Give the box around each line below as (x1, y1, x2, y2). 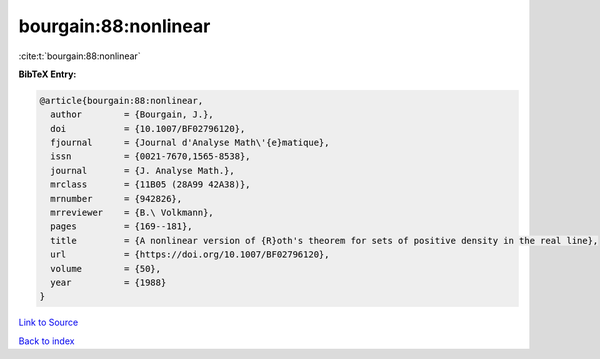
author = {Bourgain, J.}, (50, 109, 214, 120)
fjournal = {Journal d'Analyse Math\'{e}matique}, (50, 137, 330, 149)
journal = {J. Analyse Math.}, (50, 165, 235, 176)
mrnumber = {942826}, (50, 193, 183, 204)
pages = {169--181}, (50, 221, 194, 232)
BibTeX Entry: (18, 68, 77, 80)
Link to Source (18, 316, 79, 329)
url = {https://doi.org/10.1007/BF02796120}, (50, 249, 330, 260)
